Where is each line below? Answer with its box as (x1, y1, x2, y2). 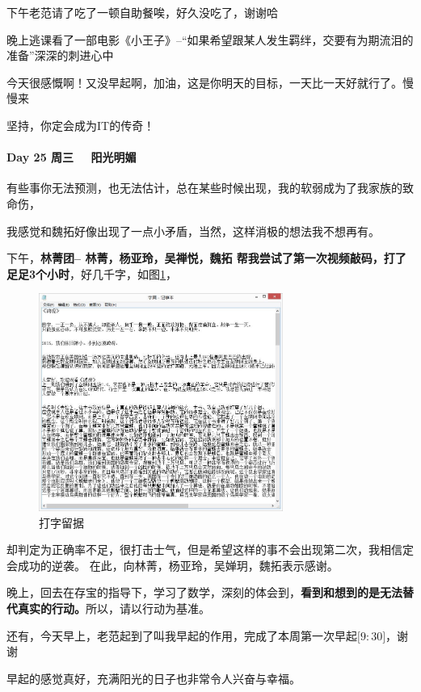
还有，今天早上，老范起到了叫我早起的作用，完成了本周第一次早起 (6, 627, 357, 644)
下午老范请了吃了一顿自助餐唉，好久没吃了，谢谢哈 (6, 4, 278, 20)
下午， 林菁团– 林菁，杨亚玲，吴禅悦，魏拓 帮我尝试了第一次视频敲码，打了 (6, 250, 406, 266)
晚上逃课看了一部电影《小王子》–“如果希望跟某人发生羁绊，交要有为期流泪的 (6, 31, 414, 48)
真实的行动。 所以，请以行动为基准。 (17, 599, 210, 616)
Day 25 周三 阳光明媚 (6, 149, 137, 166)
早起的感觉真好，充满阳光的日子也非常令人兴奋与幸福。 (6, 669, 301, 686)
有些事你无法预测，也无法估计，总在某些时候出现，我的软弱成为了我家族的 (6, 179, 402, 196)
